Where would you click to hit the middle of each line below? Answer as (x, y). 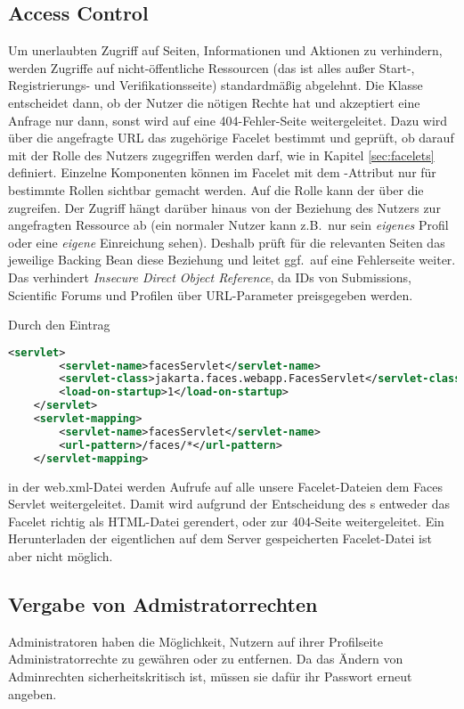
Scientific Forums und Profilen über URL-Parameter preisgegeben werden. (211, 294)
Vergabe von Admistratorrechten (163, 603)
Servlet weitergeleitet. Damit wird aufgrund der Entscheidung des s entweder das (229, 504)
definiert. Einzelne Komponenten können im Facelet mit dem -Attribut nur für (222, 172)
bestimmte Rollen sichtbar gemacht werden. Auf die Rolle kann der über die (216, 189)
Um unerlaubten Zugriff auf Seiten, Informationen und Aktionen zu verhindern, (225, 50)
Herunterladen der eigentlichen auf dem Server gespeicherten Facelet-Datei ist (220, 538)
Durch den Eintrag (59, 325)
